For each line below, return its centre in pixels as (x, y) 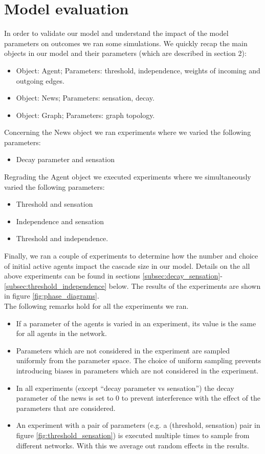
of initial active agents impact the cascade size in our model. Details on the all (127, 265)
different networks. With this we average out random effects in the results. (132, 445)
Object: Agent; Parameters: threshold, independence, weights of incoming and (138, 70)
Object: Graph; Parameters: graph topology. (85, 115)
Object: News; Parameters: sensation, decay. (85, 98)
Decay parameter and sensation (65, 159)
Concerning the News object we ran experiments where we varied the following (128, 132)
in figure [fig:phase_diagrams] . (52, 296)
